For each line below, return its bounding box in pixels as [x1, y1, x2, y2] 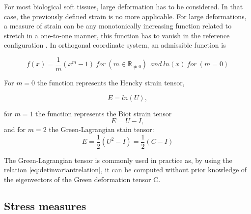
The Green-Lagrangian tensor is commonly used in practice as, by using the [4, 155, 232, 165]
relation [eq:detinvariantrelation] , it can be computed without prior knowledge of [4, 164, 247, 175]
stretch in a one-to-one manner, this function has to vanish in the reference [4, 30, 230, 40]
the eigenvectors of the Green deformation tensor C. [4, 174, 161, 185]
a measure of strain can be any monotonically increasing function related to [4, 21, 232, 31]
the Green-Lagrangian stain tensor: [49, 124, 154, 134]
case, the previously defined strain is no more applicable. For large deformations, [4, 11, 247, 21]
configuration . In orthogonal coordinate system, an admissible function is [4, 40, 226, 50]
